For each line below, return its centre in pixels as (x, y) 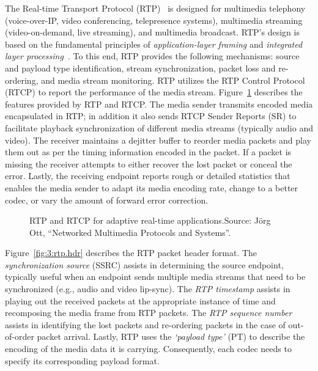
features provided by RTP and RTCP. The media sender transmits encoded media (159, 104)
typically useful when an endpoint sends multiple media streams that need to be (155, 277)
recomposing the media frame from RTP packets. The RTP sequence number (149, 313)
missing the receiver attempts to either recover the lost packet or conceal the (149, 163)
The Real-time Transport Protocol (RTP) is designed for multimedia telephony (155, 8)
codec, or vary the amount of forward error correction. (107, 200)
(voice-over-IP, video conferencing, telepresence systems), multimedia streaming (154, 20)
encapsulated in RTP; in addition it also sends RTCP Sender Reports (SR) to (151, 116)
